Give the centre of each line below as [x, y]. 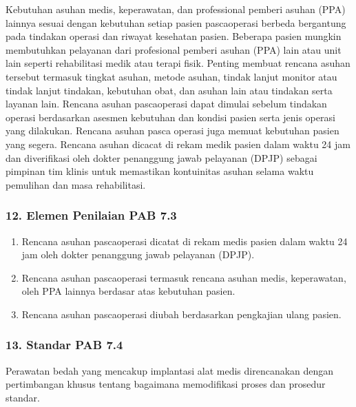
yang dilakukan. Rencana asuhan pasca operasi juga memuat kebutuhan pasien [172, 131]
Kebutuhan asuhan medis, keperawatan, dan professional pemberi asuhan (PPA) [176, 9]
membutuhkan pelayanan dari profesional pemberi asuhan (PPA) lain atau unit [174, 49]
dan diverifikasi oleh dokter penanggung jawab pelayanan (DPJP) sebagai [161, 157]
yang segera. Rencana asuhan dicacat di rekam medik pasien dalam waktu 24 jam [178, 144]
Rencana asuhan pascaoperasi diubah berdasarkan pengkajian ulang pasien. [181, 314]
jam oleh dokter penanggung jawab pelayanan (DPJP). [138, 254]
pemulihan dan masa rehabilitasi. [76, 184]
